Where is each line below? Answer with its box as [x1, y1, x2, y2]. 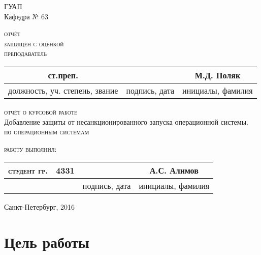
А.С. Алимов [149, 164, 199, 177]
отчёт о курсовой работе [4, 106, 78, 117]
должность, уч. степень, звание [8, 84, 118, 96]
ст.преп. [48, 69, 78, 81]
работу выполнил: [4, 143, 57, 154]
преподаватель [4, 48, 47, 59]
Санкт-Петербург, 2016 [4, 202, 75, 212]
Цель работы [4, 232, 89, 252]
